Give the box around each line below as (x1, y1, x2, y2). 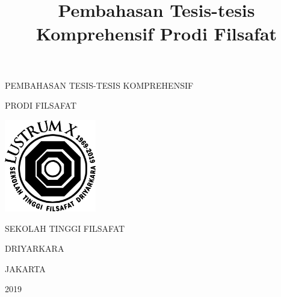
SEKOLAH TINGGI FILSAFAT (5, 222, 125, 234)
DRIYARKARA (5, 242, 64, 255)
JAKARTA (5, 262, 46, 275)
